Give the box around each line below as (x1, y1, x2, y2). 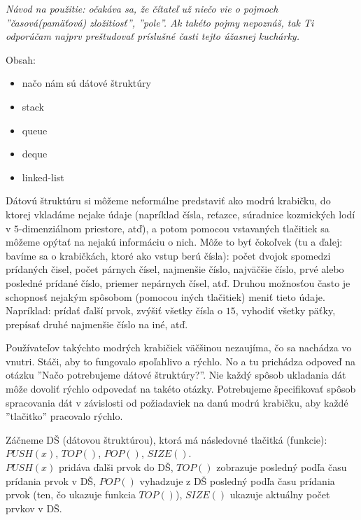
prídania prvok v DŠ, (6, 473, 97, 488)
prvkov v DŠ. (6, 500, 62, 515)
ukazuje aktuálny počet (229, 487, 330, 502)
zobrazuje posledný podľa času (216, 460, 347, 475)
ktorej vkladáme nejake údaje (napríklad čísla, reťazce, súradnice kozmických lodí (6, 206, 355, 221)
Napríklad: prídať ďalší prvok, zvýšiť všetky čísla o (6, 303, 223, 318)
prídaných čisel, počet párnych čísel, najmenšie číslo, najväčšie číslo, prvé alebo (6, 262, 344, 276)
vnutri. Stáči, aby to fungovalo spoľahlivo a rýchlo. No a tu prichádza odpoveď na (6, 353, 355, 368)
